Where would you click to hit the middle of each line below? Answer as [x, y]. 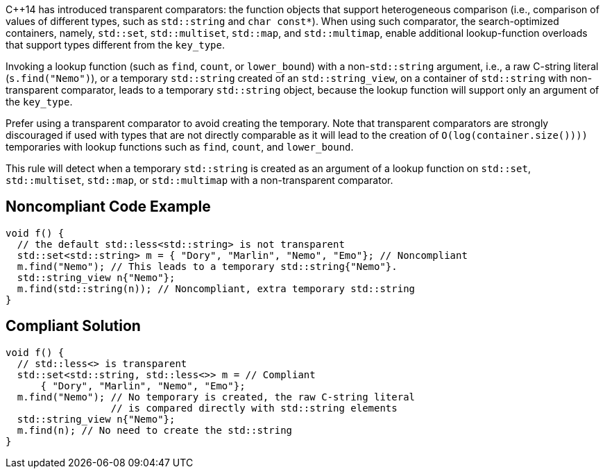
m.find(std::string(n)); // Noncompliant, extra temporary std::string [216, 288]
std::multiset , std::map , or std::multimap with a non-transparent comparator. [199, 180]
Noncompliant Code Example [108, 207]
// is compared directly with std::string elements [254, 408]
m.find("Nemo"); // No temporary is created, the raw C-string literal [216, 397]
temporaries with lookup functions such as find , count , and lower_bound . [180, 147]
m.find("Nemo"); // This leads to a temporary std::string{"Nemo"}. [207, 266]
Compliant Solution [73, 326]
